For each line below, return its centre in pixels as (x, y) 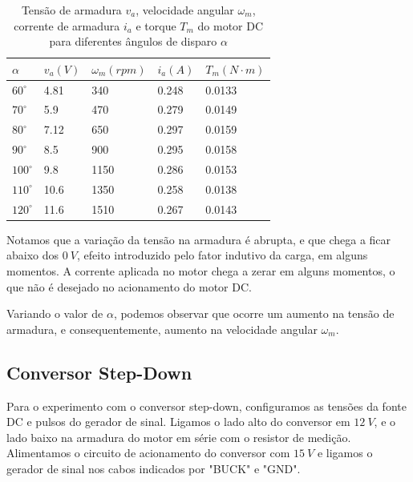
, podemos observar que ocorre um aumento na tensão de (254, 313)
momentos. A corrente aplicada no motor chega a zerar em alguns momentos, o (201, 270)
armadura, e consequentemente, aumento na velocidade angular (162, 329)
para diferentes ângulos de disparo (133, 41)
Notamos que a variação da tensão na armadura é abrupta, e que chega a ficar (199, 239)
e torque (156, 25)
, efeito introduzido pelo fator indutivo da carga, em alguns (222, 255)
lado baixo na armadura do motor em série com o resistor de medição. (179, 437)
